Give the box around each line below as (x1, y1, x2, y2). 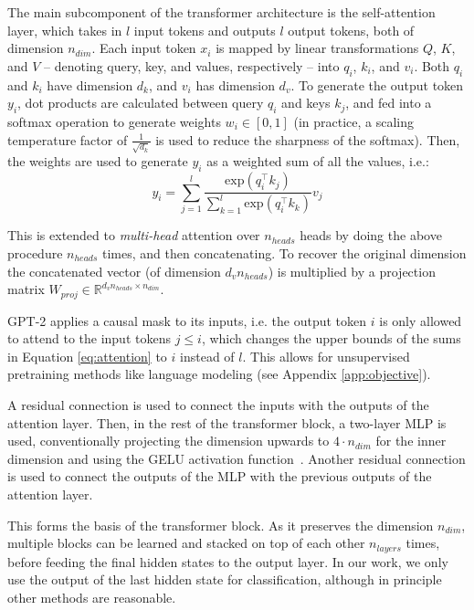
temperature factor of (7, 130, 128, 149)
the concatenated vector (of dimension (7, 261, 221, 280)
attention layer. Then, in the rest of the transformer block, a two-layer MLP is (7, 413, 447, 432)
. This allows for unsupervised (242, 346, 410, 365)
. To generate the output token (290, 75, 464, 94)
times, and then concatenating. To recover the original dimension (102, 244, 467, 263)
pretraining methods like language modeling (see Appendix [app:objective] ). (7, 364, 431, 384)
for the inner (375, 431, 447, 450)
